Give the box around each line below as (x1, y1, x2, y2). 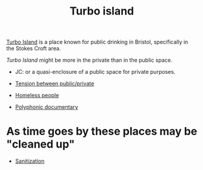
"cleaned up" (6, 137, 75, 151)
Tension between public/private (15, 80, 95, 87)
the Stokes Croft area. (6, 45, 61, 52)
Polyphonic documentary (15, 103, 79, 111)
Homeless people (15, 92, 59, 99)
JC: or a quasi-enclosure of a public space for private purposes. (15, 68, 176, 76)
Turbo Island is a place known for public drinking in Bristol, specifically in (6, 38, 188, 46)
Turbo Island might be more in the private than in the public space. (6, 56, 173, 64)
